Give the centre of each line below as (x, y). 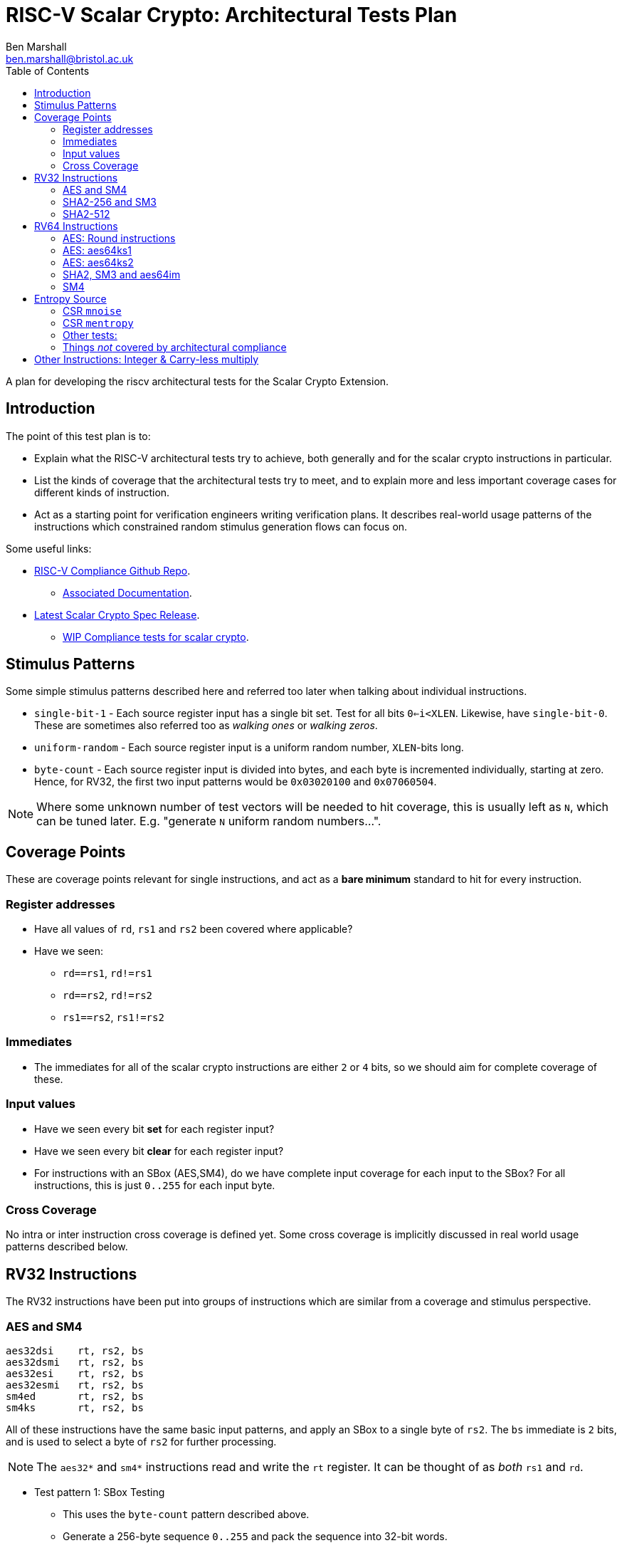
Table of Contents (48, 70)
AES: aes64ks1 (97, 250)
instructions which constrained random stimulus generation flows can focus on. (221, 526)
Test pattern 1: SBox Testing (100, 1492)
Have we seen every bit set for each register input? (154, 1129)
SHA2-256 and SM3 (110, 202)
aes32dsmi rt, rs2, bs (75, 1362)
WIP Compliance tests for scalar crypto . (156, 637)
